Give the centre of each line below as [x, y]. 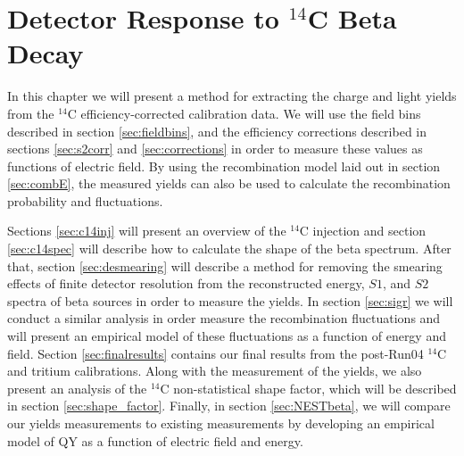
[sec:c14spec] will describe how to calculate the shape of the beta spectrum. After [229, 249]
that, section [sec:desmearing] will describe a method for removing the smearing [225, 265]
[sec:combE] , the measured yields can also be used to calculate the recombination [229, 183]
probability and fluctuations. [85, 200]
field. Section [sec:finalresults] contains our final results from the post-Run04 [215, 353]
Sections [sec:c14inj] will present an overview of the [147, 231]
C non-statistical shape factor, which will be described [308, 388]
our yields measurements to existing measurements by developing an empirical [221, 423]
